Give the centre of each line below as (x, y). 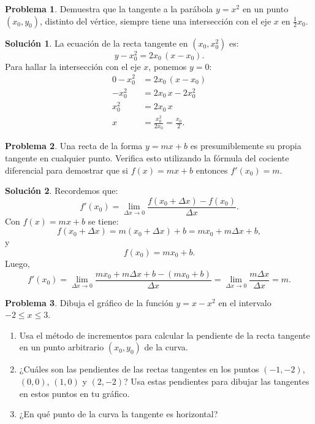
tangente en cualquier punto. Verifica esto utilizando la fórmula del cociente (147, 157)
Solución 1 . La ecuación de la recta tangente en (97, 43)
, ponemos (168, 66)
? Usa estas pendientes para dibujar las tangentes (217, 381)
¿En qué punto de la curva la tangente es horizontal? (119, 414)
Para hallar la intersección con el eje (73, 66)
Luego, (17, 263)
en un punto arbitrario (62, 347)
